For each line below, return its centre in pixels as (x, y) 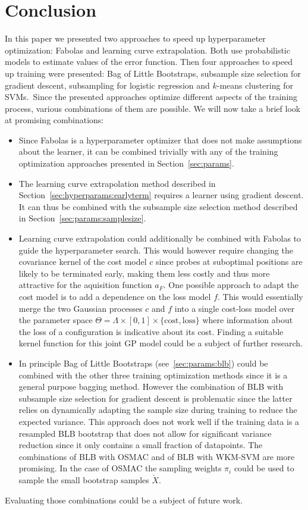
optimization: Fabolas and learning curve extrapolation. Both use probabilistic (147, 50)
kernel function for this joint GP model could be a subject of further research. (161, 343)
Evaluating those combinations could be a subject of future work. (124, 500)
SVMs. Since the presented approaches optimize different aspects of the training (151, 97)
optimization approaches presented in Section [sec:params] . (126, 163)
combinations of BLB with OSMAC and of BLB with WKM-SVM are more (157, 456)
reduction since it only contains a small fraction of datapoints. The (141, 445)
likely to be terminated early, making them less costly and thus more (144, 273)
